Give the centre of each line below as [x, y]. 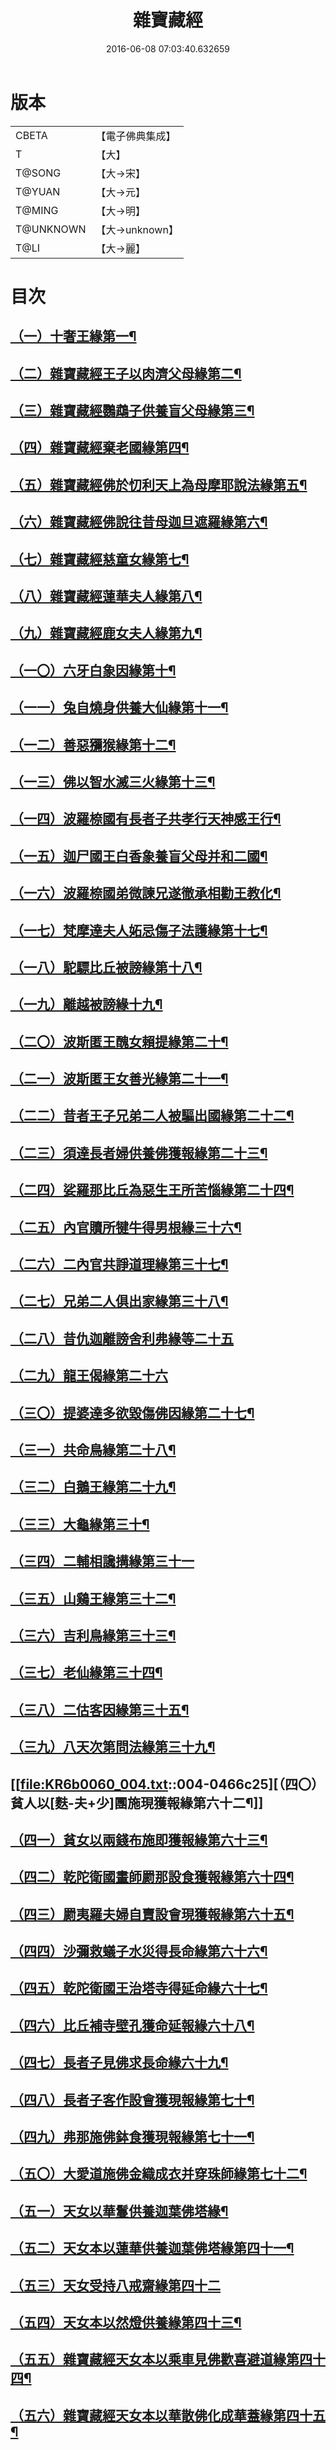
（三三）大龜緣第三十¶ [80, 1524]
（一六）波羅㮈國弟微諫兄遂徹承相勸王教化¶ [146, 893]
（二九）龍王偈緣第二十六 [89, 1376]
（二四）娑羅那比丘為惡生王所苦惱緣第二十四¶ [152, 1190]
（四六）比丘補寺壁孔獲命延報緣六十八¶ [132, 2025]
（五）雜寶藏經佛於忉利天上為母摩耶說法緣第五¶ [159, 484]
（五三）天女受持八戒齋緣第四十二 [115, 2285]
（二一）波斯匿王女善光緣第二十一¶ [119, 1079]
